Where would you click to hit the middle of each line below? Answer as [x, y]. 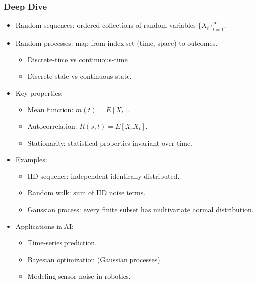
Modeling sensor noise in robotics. [79, 276]
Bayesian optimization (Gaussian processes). [95, 259]
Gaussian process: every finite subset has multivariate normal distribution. [140, 209]
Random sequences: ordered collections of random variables [106, 25]
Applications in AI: [45, 226]
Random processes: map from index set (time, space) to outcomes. [117, 43]
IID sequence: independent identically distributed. [103, 176]
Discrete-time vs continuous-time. [78, 59]
